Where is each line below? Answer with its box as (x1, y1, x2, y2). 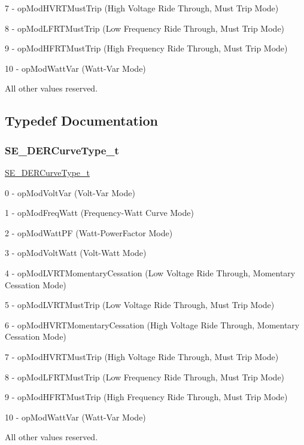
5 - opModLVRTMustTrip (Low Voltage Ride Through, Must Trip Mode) (5, 298, 275, 311)
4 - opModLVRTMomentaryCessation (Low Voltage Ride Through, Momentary (5, 266, 296, 279)
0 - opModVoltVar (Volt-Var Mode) (5, 186, 135, 199)
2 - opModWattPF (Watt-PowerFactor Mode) (5, 226, 173, 239)
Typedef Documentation (5, 111, 158, 130)
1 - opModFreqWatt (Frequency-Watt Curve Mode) (5, 206, 194, 219)
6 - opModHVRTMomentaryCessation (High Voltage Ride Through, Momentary (5, 318, 300, 331)
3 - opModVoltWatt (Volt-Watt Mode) (5, 246, 147, 259)
